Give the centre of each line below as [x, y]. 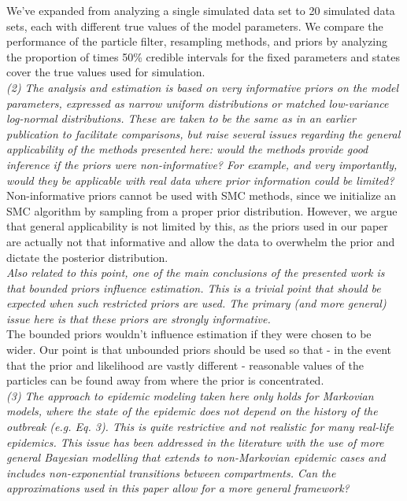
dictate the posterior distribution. [87, 257]
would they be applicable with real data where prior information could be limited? [200, 180]
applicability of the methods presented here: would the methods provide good [187, 149]
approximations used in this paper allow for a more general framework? [178, 488]
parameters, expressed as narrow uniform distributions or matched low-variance [198, 103]
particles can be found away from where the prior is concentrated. [165, 380]
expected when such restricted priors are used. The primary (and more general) [196, 303]
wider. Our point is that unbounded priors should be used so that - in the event [199, 350]
